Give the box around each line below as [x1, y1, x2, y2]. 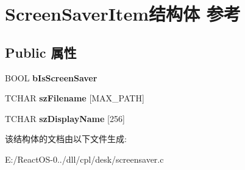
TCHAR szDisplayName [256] [5, 112, 125, 124]
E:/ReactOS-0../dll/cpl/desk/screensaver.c [5, 152, 164, 165]
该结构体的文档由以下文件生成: [5, 132, 127, 145]
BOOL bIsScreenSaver [5, 71, 98, 84]
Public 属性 [5, 42, 77, 61]
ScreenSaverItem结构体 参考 [5, 1, 241, 26]
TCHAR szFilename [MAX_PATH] [5, 92, 144, 104]
